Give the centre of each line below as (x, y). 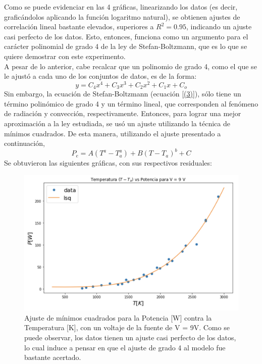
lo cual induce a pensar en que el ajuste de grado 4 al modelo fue (125, 347)
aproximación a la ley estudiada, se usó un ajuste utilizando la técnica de (117, 123)
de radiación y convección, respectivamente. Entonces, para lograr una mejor (123, 113)
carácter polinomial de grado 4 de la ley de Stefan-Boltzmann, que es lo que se (126, 46)
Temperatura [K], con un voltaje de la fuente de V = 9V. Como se (127, 327)
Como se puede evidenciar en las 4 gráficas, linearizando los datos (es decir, (121, 7)
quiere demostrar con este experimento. (65, 56)
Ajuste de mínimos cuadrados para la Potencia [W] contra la (118, 317)
